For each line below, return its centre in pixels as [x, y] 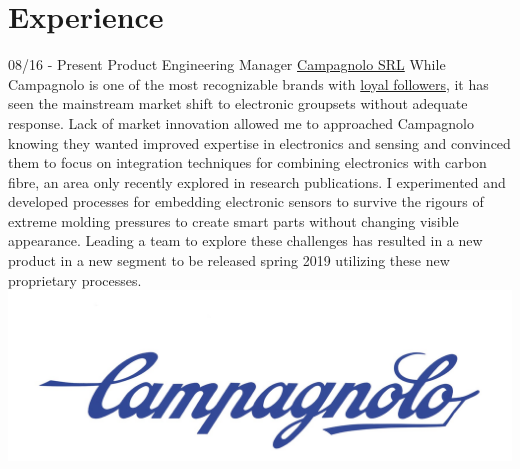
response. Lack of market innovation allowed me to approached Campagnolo [241, 122]
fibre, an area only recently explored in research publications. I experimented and [257, 181]
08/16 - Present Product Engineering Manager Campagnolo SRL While [227, 64]
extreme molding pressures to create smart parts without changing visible [233, 220]
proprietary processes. [75, 279]
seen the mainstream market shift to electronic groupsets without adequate [238, 103]
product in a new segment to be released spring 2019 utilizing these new [229, 260]
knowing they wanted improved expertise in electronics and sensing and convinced [259, 142]
